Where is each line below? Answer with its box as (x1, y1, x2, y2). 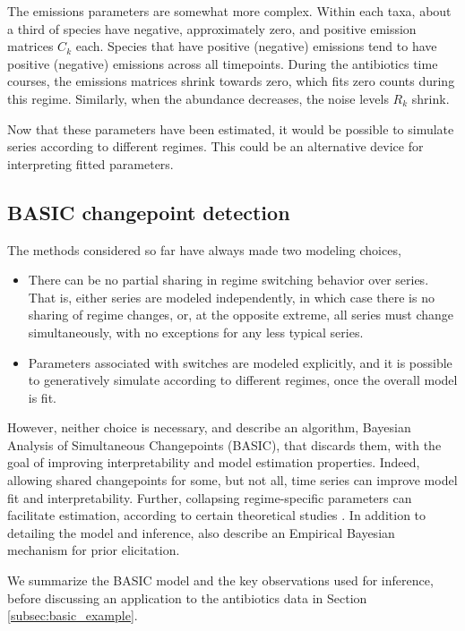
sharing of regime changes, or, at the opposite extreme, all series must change (28, 305, 454, 324)
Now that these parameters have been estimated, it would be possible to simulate (7, 119, 454, 138)
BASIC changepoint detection (7, 198, 290, 226)
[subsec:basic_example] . (7, 606, 138, 625)
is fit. (28, 388, 56, 406)
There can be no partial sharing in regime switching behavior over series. (28, 270, 429, 289)
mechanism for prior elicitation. (7, 541, 180, 559)
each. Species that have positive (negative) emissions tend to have (75, 37, 437, 55)
